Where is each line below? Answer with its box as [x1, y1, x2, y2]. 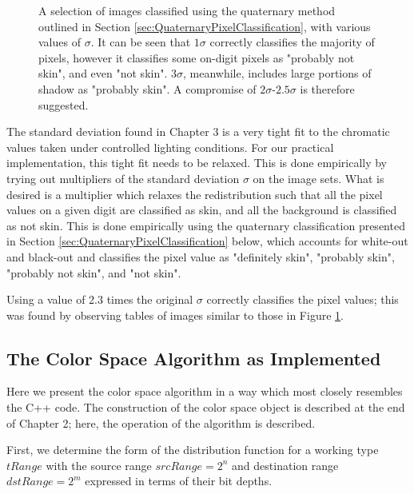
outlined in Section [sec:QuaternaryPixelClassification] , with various [38, 18, 371, 34]
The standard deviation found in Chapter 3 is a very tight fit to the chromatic [6, 123, 390, 140]
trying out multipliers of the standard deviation [6, 169, 240, 186]
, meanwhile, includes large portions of [182, 65, 372, 82]
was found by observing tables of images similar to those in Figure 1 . [6, 306, 344, 323]
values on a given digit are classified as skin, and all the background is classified [6, 201, 397, 218]
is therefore [300, 80, 355, 97]
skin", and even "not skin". [38, 65, 168, 82]
